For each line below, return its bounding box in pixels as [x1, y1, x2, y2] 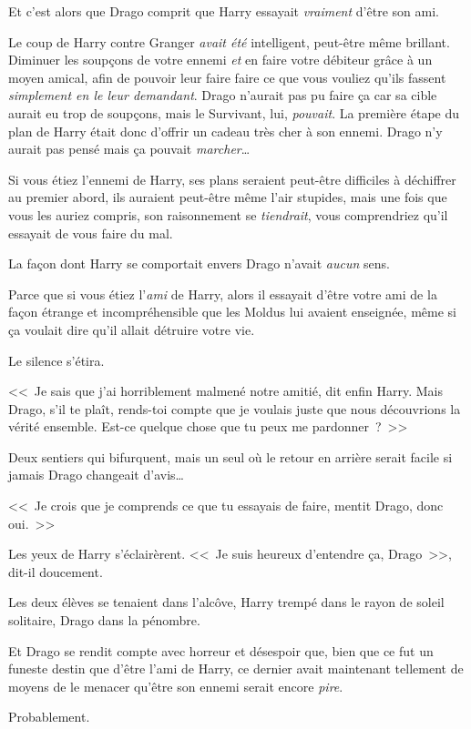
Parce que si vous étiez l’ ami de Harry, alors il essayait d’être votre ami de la [8, 284, 437, 303]
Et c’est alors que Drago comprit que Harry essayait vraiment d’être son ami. [8, 2, 439, 20]
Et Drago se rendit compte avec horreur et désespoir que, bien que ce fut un [8, 641, 434, 660]
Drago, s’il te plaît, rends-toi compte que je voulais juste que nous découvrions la [8, 399, 461, 418]
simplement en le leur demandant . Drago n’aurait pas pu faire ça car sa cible [8, 86, 437, 105]
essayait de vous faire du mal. [8, 223, 173, 242]
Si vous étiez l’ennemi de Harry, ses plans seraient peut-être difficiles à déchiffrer [8, 169, 456, 188]
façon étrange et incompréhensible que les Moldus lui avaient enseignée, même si [8, 302, 456, 321]
